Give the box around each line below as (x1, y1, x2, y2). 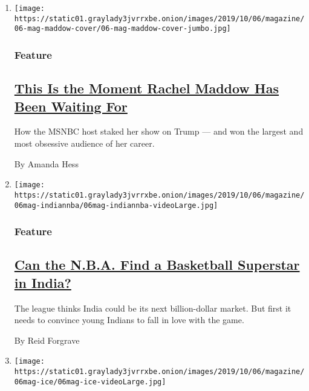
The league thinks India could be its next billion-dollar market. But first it (14, 301, 291, 314)
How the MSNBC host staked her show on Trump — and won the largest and (14, 125, 304, 138)
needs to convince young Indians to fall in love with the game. (14, 313, 244, 326)
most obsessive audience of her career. (14, 137, 155, 149)
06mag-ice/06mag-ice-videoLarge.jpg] (14, 377, 166, 386)
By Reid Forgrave (14, 333, 80, 346)
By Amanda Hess (14, 157, 79, 170)
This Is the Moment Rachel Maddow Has (14, 79, 279, 98)
